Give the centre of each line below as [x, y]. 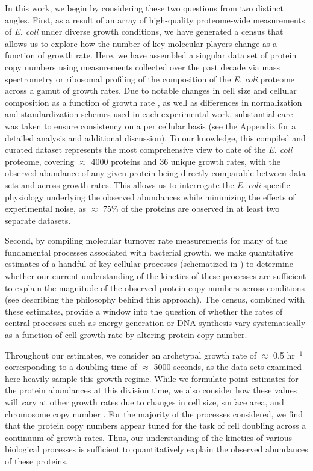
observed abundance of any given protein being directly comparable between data [155, 173]
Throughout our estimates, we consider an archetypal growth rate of [131, 355]
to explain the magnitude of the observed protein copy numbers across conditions [155, 287]
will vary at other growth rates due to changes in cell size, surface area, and [144, 402]
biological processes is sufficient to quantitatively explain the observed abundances [156, 449]
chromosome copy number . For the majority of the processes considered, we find [154, 414]
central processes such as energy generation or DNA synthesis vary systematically [155, 323]
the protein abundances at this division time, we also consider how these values [151, 390]
